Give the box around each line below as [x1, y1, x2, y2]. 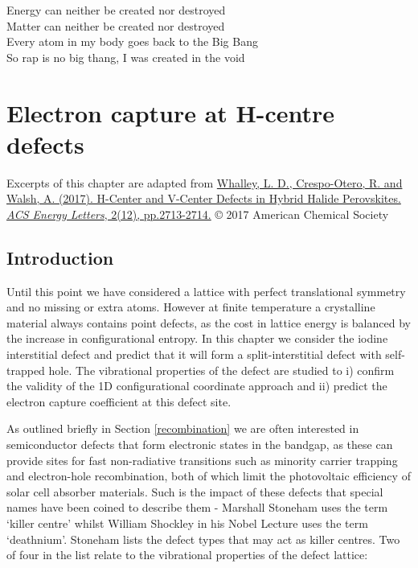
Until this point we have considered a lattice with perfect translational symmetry [6, 282, 406, 299]
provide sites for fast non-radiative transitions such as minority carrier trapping [6, 451, 398, 468]
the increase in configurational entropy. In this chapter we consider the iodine [6, 330, 388, 347]
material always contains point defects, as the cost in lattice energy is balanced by [6, 314, 411, 331]
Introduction [6, 245, 114, 270]
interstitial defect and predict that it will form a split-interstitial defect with [6, 346, 382, 363]
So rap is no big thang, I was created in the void [6, 48, 245, 65]
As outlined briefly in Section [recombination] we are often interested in [6, 420, 359, 437]
